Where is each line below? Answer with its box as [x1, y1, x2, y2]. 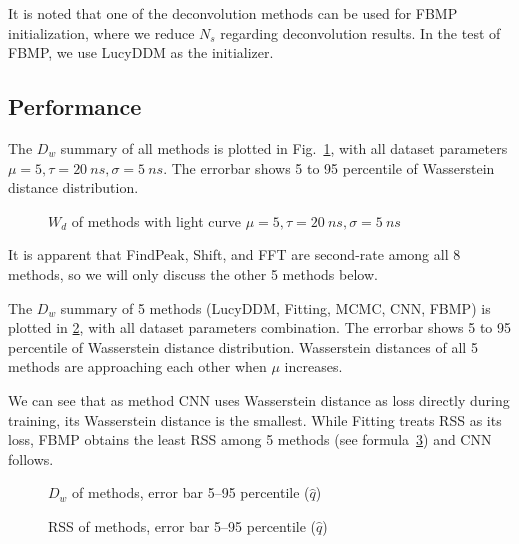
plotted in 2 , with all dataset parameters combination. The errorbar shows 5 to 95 [8, 317, 511, 338]
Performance [8, 91, 142, 122]
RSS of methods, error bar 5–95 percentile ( [48, 515, 317, 536]
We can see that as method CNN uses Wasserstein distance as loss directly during [8, 389, 510, 410]
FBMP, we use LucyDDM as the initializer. [8, 42, 274, 63]
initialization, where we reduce [8, 22, 195, 43]
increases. [284, 356, 343, 377]
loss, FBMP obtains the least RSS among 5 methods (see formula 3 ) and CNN [8, 429, 492, 450]
